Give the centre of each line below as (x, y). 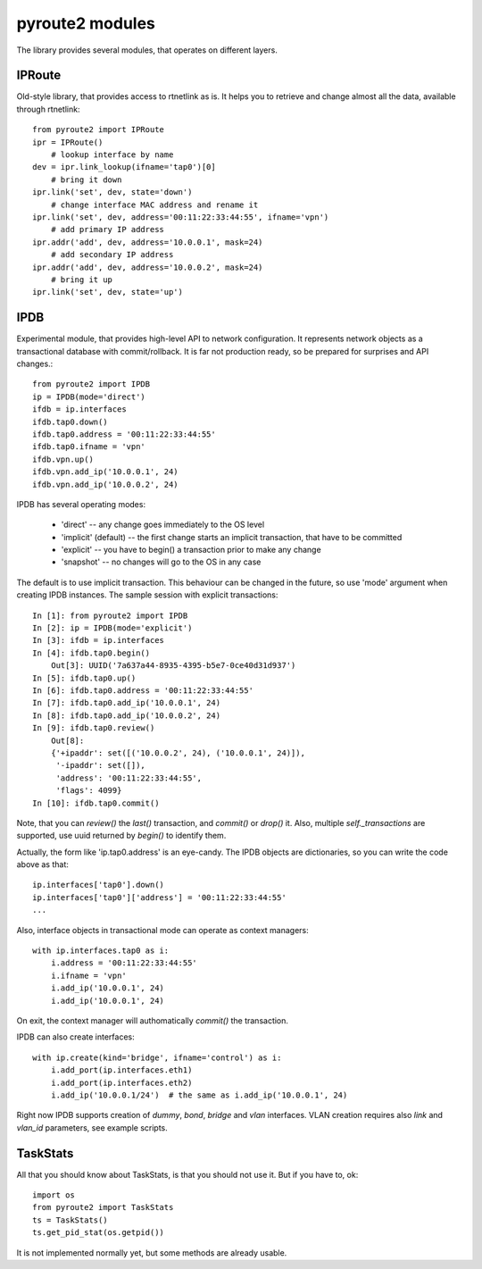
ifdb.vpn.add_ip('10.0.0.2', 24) (105, 484)
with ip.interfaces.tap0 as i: (101, 951)
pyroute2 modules (86, 23)
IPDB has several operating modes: (81, 504)
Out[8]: (67, 740)
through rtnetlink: (48, 109)
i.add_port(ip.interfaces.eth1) (121, 1070)
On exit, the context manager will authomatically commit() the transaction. (153, 1020)
